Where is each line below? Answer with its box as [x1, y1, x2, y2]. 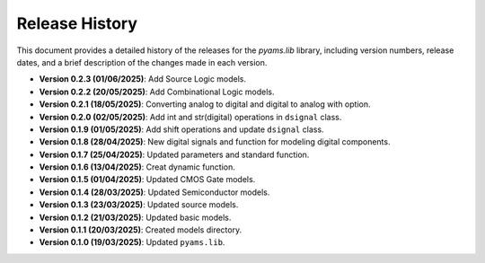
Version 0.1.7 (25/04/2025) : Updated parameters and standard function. [39, 149, 310, 160]
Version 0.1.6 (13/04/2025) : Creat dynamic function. [39, 162, 235, 172]
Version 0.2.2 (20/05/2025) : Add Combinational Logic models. [39, 86, 275, 97]
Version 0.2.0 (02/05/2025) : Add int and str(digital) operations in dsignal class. [39, 111, 342, 122]
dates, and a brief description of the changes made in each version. [16, 57, 268, 67]
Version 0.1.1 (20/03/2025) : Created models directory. [39, 224, 242, 235]
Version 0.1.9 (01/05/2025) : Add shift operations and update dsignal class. [39, 124, 324, 135]
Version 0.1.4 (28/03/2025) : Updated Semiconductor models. [39, 187, 270, 197]
